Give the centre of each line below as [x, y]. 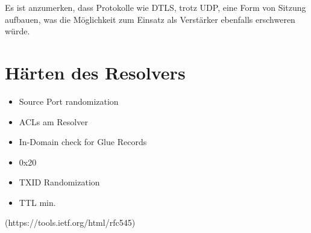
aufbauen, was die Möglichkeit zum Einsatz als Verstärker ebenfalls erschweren [150, 19]
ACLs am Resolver [53, 121]
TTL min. [37, 202]
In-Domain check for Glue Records [83, 142]
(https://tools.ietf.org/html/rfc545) [70, 222]
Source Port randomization [69, 101]
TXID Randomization [59, 182]
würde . [17, 31]
